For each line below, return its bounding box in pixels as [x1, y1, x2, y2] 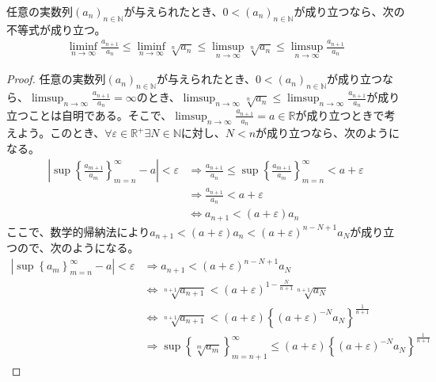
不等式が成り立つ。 [6, 21, 106, 37]
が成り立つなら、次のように [256, 124, 400, 141]
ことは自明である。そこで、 [28, 106, 173, 123]
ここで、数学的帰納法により [6, 223, 150, 239]
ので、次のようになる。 [17, 239, 139, 256]
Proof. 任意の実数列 [6, 71, 106, 87]
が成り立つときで [295, 106, 385, 123]
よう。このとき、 [17, 124, 105, 141]
